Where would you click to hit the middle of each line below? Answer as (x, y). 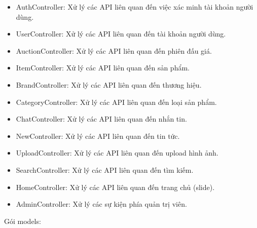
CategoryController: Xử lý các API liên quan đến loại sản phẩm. (116, 102)
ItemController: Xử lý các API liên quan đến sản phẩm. (103, 68)
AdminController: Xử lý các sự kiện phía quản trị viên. (101, 204)
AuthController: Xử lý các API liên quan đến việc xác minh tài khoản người (135, 7)
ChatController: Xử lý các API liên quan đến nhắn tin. (101, 119)
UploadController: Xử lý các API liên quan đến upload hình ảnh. (117, 153)
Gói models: (23, 221)
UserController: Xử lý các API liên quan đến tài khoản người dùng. (121, 34)
